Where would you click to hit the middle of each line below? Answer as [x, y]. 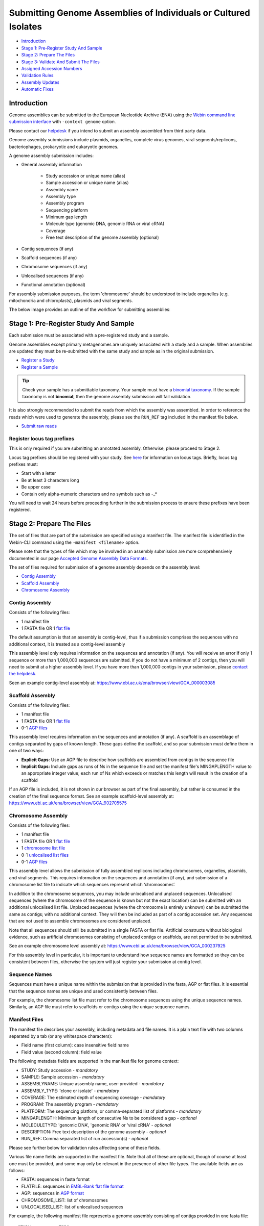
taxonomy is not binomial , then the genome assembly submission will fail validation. [107, 396]
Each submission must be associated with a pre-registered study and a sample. [89, 335]
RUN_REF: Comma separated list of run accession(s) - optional [85, 1139]
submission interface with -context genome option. [63, 122]
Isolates [25, 26]
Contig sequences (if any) [47, 249]
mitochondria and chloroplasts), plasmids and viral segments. [71, 300]
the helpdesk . [23, 674]
